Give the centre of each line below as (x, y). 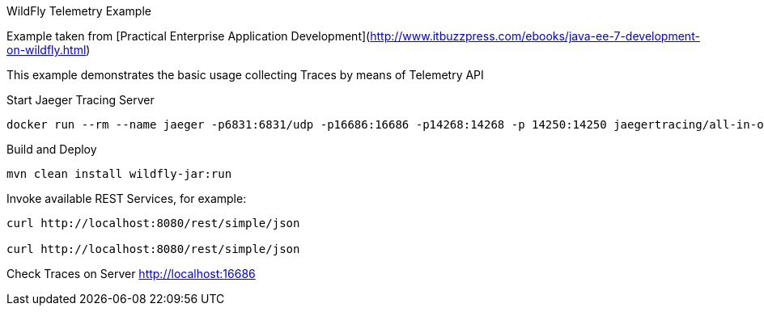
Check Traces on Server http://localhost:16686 (131, 274)
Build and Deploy (52, 149)
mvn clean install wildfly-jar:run (119, 174)
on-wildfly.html (47, 50)
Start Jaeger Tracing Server (81, 100)
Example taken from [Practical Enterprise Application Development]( (189, 36)
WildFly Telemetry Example (79, 11)
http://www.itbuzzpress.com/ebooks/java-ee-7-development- (535, 36)
